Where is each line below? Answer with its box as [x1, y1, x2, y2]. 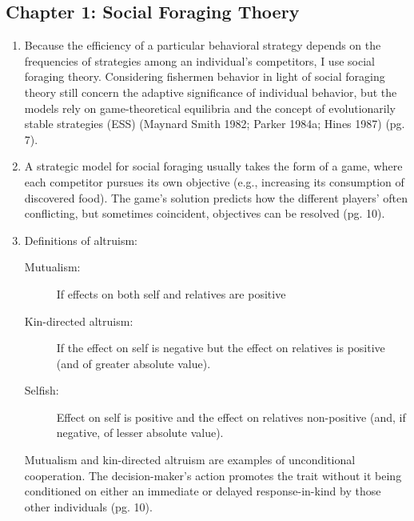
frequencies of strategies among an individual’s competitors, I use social [24, 52, 375, 69]
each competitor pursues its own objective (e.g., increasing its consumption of [24, 173, 404, 190]
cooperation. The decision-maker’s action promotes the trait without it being [24, 467, 402, 483]
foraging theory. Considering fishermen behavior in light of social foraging [24, 68, 385, 85]
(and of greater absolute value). [56, 355, 211, 371]
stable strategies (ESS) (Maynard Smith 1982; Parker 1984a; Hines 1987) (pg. [24, 115, 405, 132]
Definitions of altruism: [24, 231, 137, 248]
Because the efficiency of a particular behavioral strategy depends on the [24, 37, 381, 54]
